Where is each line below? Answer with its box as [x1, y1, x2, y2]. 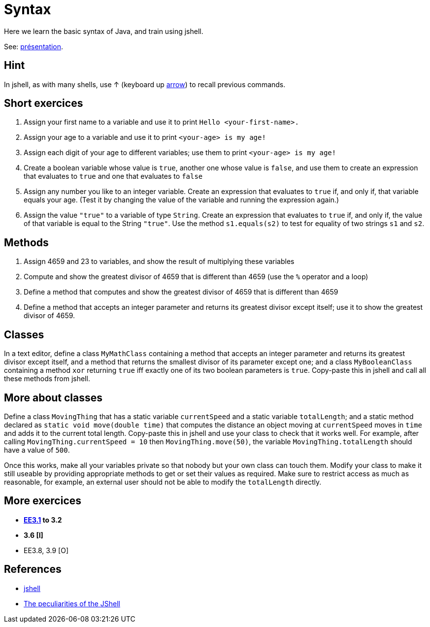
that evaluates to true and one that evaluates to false [24, 172, 203, 181]
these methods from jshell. [4, 374, 90, 383]
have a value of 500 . [4, 445, 70, 454]
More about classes [4, 391, 103, 404]
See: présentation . [4, 42, 64, 51]
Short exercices [4, 97, 83, 110]
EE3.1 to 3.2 [24, 515, 62, 524]
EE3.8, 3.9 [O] [24, 546, 69, 555]
